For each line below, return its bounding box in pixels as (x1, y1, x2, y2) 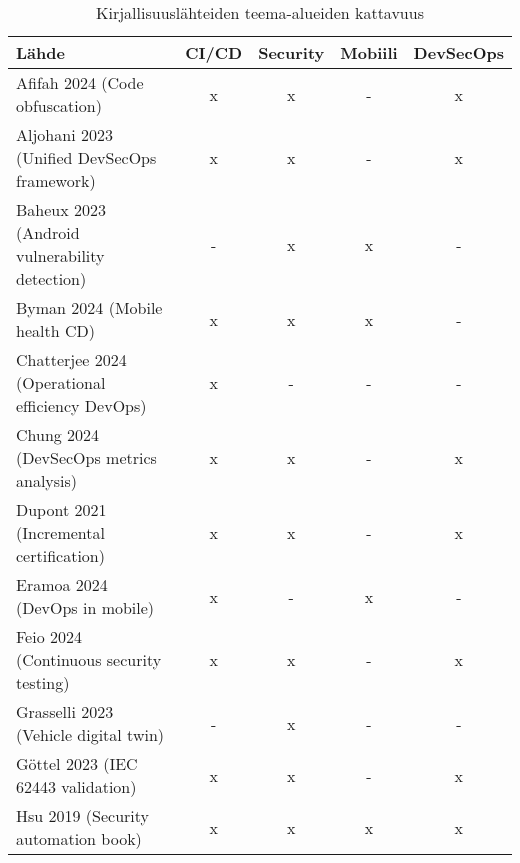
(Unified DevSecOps (16, 146, 157, 169)
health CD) (16, 319, 95, 342)
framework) (16, 169, 96, 192)
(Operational (16, 371, 106, 394)
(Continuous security (16, 648, 162, 671)
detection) (16, 267, 87, 290)
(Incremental (16, 521, 105, 544)
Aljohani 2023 (16, 123, 113, 146)
